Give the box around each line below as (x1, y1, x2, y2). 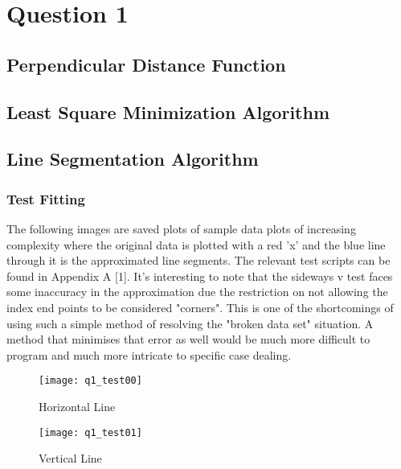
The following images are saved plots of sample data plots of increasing (6, 220, 356, 237)
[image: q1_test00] (39, 375, 142, 387)
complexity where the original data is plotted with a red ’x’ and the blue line (6, 236, 386, 253)
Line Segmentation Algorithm (6, 146, 259, 171)
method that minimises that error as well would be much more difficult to (6, 331, 370, 348)
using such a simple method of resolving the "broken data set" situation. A (6, 315, 374, 331)
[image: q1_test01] (39, 426, 142, 438)
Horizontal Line (39, 397, 116, 414)
